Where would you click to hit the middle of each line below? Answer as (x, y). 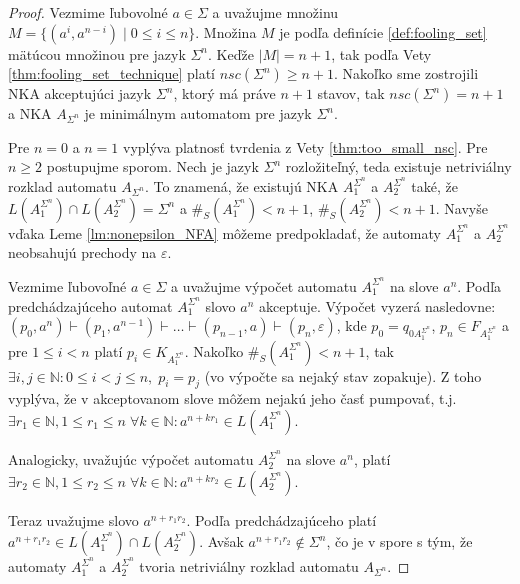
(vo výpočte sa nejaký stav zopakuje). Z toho (343, 375)
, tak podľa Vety (381, 53)
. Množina (226, 31)
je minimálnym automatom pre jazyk (198, 113)
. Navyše (461, 207)
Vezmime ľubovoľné (67, 285)
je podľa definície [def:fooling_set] (383, 31)
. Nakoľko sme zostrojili (406, 73)
